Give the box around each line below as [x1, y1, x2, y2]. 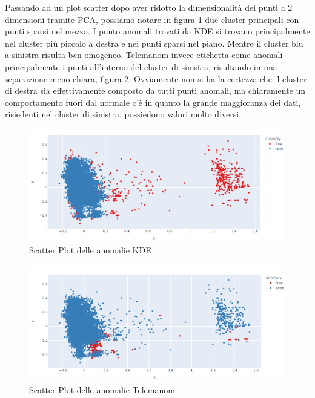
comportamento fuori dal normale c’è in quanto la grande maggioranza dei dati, [5, 96, 301, 108]
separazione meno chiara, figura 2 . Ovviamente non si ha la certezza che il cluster [5, 72, 307, 85]
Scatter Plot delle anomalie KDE [29, 243, 151, 256]
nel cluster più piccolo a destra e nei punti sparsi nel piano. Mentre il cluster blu [5, 36, 303, 49]
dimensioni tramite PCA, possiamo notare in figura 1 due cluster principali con [5, 13, 299, 25]
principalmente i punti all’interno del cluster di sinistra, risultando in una [5, 60, 277, 73]
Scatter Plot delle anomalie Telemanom [29, 383, 175, 396]
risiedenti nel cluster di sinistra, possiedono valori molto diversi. [5, 108, 242, 120]
